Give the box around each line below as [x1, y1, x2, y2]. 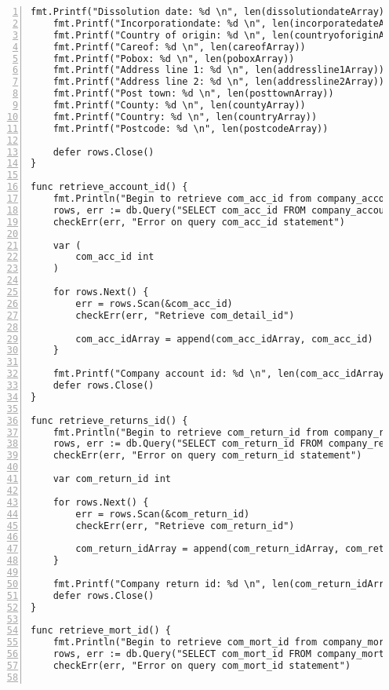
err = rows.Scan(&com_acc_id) [75, 298, 233, 309]
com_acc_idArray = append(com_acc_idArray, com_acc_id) [75, 333, 373, 345]
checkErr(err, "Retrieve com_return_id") [75, 520, 295, 531]
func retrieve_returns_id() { [31, 414, 188, 426]
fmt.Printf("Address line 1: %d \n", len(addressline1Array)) [53, 64, 385, 76]
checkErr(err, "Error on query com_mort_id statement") [53, 660, 351, 671]
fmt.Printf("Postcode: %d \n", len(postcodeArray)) [53, 122, 329, 134]
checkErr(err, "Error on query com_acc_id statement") [53, 216, 345, 228]
